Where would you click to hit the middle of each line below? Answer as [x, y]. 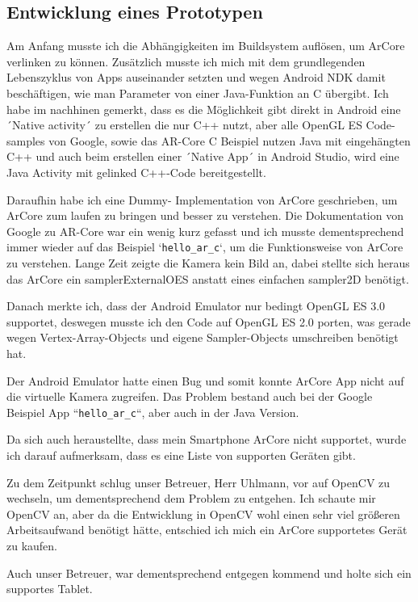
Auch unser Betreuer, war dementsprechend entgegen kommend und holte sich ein [209, 573]
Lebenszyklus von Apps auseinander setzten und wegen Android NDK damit [196, 77]
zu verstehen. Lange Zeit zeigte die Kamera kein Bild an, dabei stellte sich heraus [208, 262]
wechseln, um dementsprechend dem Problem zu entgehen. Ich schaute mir [191, 498]
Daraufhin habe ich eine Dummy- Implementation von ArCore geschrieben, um [202, 199]
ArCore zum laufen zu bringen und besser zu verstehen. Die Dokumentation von [205, 215]
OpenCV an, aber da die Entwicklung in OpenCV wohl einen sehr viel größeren [203, 514]
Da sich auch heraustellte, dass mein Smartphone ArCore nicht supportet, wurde [207, 439]
